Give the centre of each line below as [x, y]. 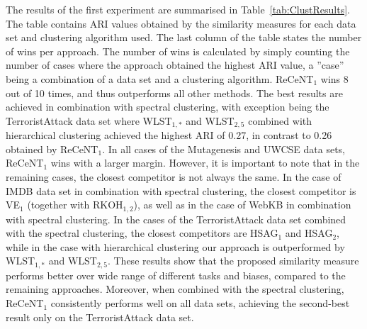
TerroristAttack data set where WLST [89, 120]
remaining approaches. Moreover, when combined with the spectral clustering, [175, 289]
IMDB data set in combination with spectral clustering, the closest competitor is [181, 190]
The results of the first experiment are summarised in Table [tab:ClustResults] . [178, 9]
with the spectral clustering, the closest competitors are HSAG [142, 233]
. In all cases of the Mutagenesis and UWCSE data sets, [224, 149]
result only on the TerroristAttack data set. [100, 317]
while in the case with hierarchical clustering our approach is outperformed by [175, 246]
